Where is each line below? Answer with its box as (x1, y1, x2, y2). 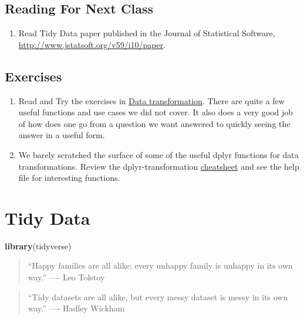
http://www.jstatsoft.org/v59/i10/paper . (18, 38, 166, 50)
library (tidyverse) (5, 239, 72, 252)
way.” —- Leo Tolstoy (28, 271, 105, 283)
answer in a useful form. (18, 129, 105, 141)
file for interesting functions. (18, 171, 120, 184)
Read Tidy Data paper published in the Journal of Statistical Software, (18, 27, 275, 39)
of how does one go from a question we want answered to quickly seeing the (18, 117, 291, 129)
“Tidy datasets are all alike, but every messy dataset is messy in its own (28, 290, 288, 303)
